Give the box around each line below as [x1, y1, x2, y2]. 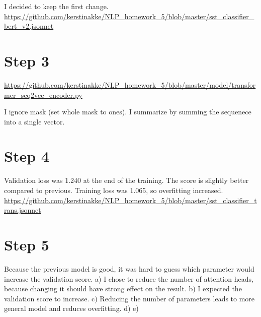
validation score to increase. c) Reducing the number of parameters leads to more [4, 293, 255, 303]
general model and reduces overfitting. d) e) [4, 303, 139, 313]
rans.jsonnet [4, 205, 41, 215]
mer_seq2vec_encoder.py [4, 89, 82, 100]
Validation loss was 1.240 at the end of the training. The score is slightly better [4, 175, 249, 185]
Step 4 [4, 146, 49, 166]
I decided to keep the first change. [4, 1, 109, 11]
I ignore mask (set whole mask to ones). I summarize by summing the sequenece [4, 106, 251, 117]
